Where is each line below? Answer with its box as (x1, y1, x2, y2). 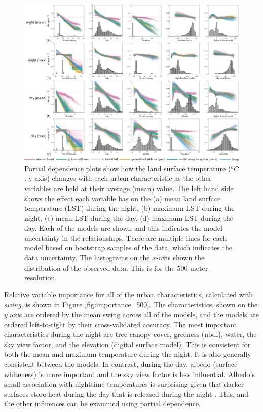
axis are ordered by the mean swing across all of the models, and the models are (10, 309, 259, 320)
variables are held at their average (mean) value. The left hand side (24, 182, 234, 193)
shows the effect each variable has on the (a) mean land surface (24, 193, 221, 203)
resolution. (24, 272, 57, 283)
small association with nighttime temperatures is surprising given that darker (4, 379, 244, 389)
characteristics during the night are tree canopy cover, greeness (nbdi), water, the (4, 329, 257, 340)
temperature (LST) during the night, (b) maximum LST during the (24, 203, 235, 213)
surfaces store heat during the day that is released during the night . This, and (4, 388, 249, 399)
